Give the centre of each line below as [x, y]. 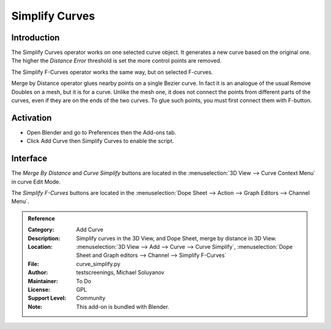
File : [33, 264]
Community [91, 298]
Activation [32, 118]
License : [39, 289]
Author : [38, 273]
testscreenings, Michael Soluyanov [120, 273]
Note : [35, 306]
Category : [41, 230]
